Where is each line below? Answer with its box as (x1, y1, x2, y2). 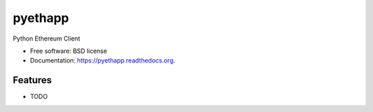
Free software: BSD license (30, 47, 107, 55)
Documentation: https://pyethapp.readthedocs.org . (30, 56, 175, 65)
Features (12, 74, 52, 86)
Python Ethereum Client (12, 34, 81, 43)
